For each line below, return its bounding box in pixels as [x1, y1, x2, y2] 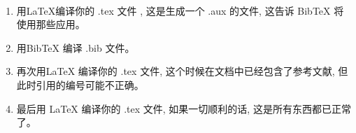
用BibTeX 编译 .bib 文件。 [16, 40, 135, 55]
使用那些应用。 [16, 17, 85, 31]
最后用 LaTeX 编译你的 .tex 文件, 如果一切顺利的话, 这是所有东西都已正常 [16, 101, 351, 115]
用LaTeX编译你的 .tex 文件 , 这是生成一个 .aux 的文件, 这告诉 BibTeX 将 [16, 3, 344, 17]
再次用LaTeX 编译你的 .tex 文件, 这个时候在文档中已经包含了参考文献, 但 [16, 64, 348, 78]
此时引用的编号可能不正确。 [16, 77, 144, 92]
